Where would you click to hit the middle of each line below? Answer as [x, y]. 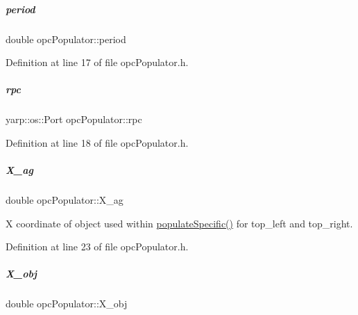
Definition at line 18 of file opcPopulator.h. [97, 142]
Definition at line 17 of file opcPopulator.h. [97, 62]
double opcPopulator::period [66, 39]
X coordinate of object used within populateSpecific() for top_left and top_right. [179, 223]
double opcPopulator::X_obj [67, 304]
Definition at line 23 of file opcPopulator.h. [97, 247]
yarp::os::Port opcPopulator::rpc [74, 119]
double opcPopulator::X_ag [65, 200]
